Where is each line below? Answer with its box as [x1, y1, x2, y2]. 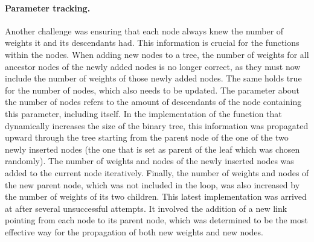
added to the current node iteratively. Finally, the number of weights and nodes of [5, 166, 309, 179]
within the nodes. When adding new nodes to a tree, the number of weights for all [5, 48, 309, 60]
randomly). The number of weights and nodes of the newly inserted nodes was [5, 154, 294, 167]
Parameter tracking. [5, 1, 91, 14]
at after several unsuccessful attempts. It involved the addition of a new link [5, 202, 287, 214]
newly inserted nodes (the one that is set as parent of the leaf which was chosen [5, 142, 300, 155]
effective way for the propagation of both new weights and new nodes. [5, 225, 263, 238]
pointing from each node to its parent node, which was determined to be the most [5, 214, 308, 226]
